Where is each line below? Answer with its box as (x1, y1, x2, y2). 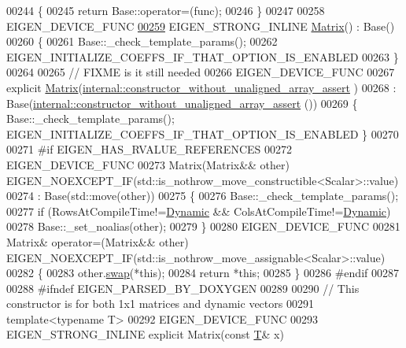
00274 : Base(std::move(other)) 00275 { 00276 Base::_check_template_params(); (6, 187, 399, 204)
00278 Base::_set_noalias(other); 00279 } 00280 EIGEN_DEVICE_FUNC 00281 (6, 218, 400, 235)
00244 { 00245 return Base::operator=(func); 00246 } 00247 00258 (6, 2, 325, 18)
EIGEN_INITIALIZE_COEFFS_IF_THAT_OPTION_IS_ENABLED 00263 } (6, 48, 399, 65)
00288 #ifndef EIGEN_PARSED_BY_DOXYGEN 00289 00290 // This (6, 280, 360, 296)
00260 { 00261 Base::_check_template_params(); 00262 (6, 33, 278, 50)
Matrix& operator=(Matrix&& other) (6, 233, 189, 250)
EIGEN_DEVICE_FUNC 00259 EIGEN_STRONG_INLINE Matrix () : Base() (6, 17, 395, 34)
